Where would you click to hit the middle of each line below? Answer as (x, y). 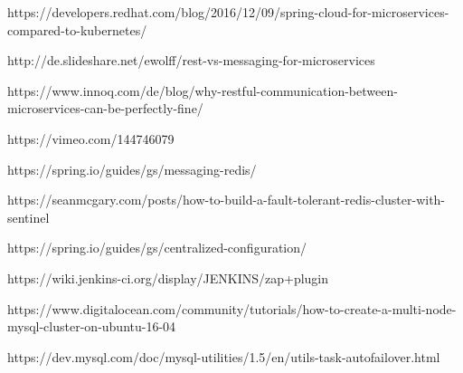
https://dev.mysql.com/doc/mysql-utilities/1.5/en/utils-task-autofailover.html (224, 356)
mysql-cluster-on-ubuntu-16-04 (92, 326)
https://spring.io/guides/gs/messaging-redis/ (132, 169)
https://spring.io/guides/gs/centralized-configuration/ (157, 248)
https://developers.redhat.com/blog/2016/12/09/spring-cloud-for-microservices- (228, 12)
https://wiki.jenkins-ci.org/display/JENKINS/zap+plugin (168, 277)
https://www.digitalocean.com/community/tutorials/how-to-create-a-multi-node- (232, 308)
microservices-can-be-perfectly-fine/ (105, 108)
